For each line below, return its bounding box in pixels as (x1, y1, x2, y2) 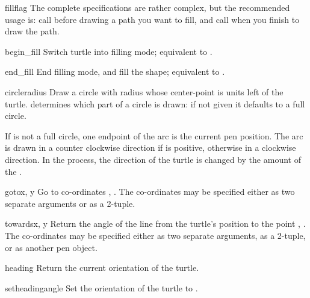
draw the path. (5, 25, 60, 37)
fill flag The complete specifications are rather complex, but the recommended (5, 1, 290, 13)
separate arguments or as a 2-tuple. (5, 197, 135, 209)
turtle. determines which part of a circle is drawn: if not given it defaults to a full (5, 97, 305, 110)
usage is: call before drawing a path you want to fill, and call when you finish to (5, 13, 300, 25)
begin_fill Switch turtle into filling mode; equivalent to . (5, 45, 212, 57)
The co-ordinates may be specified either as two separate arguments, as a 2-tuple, (5, 229, 306, 241)
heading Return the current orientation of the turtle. (5, 261, 199, 274)
